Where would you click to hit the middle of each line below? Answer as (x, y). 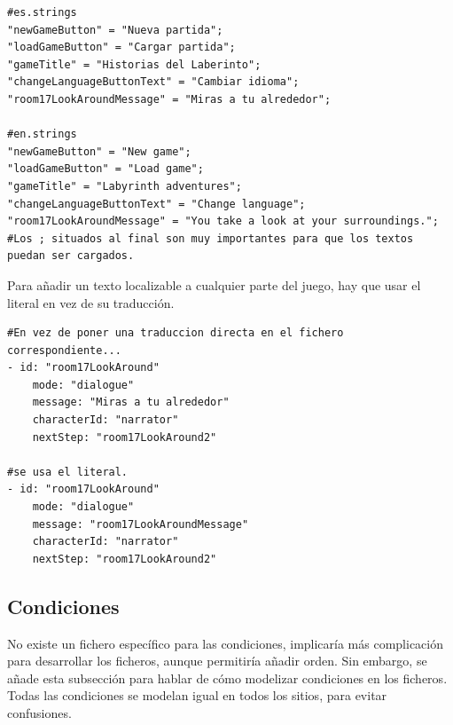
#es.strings (42, 12)
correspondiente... (64, 350)
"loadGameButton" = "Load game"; (105, 169)
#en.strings (42, 134)
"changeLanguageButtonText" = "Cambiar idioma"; (153, 82)
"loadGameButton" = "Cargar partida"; (121, 47)
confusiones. (39, 712)
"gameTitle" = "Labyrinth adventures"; (125, 186)
